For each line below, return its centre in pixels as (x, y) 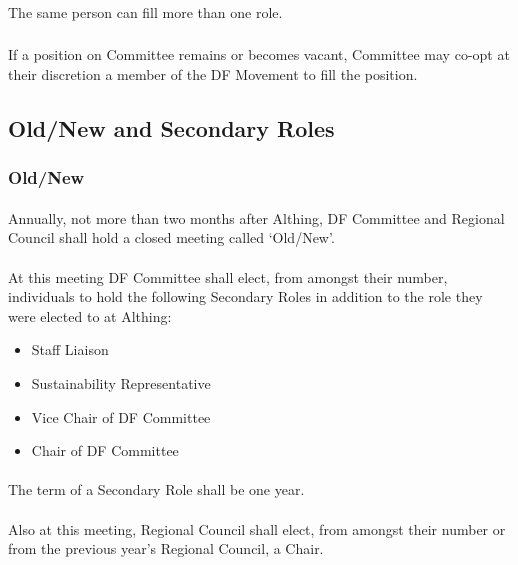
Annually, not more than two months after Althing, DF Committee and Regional (256, 217)
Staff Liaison (70, 349)
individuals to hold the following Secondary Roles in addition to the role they (245, 296)
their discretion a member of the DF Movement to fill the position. (213, 74)
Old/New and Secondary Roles (171, 128)
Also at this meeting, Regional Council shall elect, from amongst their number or (257, 528)
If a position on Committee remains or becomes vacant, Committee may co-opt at (259, 54)
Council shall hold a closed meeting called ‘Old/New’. (171, 237)
